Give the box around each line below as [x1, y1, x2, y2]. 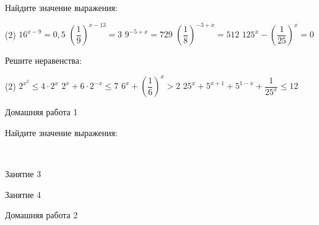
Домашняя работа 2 [5, 208, 78, 221]
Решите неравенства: [5, 54, 82, 67]
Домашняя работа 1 [5, 105, 78, 118]
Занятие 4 [5, 188, 41, 200]
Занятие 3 [5, 167, 41, 180]
